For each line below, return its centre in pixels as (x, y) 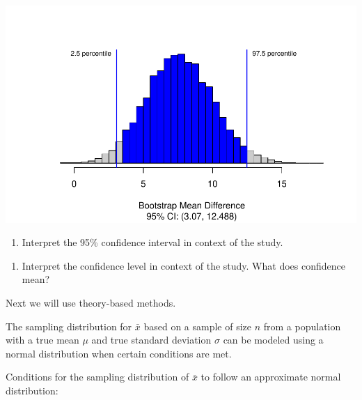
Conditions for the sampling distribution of (97, 377)
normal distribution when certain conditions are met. (119, 353)
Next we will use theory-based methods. (91, 303)
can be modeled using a (273, 340)
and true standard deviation (151, 340)
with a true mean (42, 340)
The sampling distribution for (69, 326)
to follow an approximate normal (271, 377)
